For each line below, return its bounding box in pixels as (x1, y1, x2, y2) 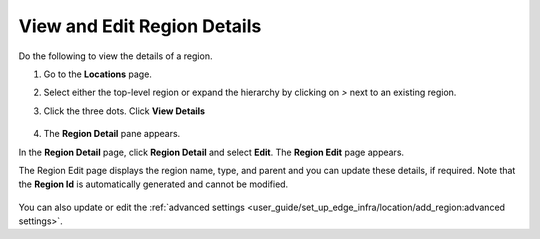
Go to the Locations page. (43, 68, 152, 80)
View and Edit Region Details (18, 15, 262, 37)
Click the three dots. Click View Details (43, 105, 205, 117)
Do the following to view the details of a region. (18, 50, 213, 62)
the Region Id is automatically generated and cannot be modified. (18, 178, 289, 190)
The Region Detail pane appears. (43, 128, 181, 140)
